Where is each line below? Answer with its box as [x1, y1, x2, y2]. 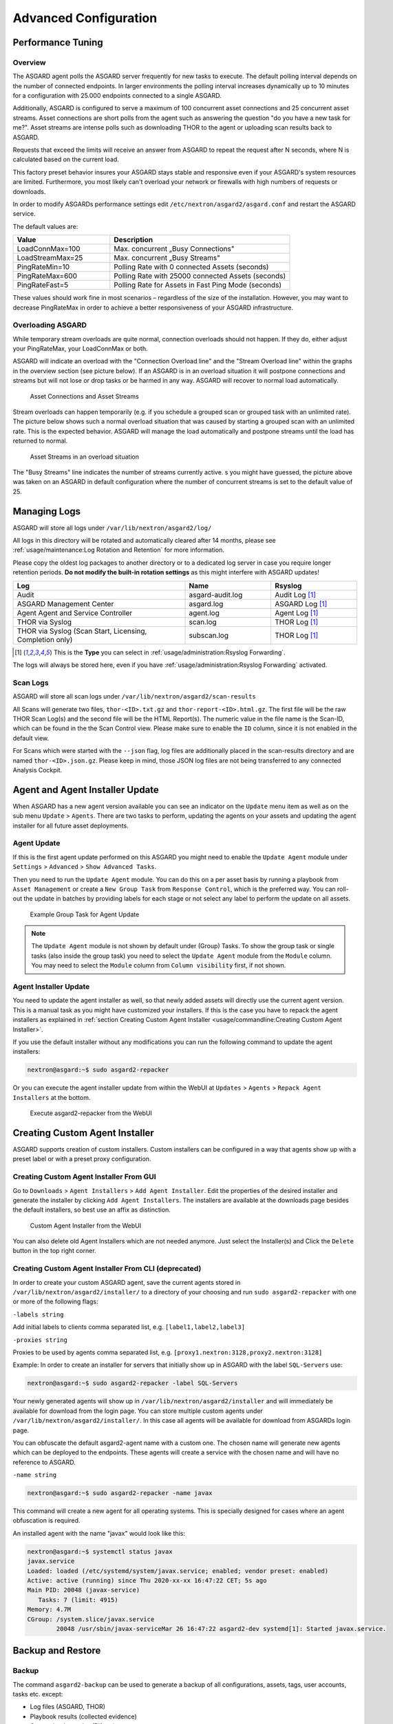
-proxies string [12, 1336, 68, 1344]
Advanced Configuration [12, 10, 158, 26]
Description [114, 235, 153, 245]
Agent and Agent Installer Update [12, 783, 160, 796]
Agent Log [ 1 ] [274, 608, 319, 617]
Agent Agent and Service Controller [17, 608, 133, 617]
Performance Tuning [12, 37, 103, 48]
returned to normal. [12, 437, 68, 445]
